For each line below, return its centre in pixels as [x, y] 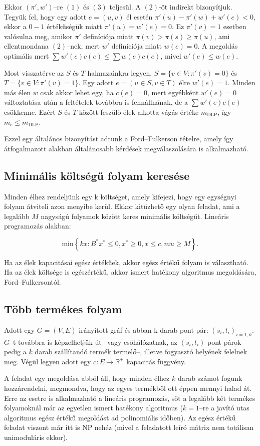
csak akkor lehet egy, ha [77, 92]
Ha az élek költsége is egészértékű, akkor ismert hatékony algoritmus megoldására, [130, 272]
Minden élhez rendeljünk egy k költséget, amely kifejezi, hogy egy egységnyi [120, 196]
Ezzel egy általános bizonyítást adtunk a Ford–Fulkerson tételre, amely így [119, 139]
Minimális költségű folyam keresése [97, 175]
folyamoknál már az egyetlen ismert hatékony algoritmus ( [93, 408]
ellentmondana [27, 46]
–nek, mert [83, 46]
